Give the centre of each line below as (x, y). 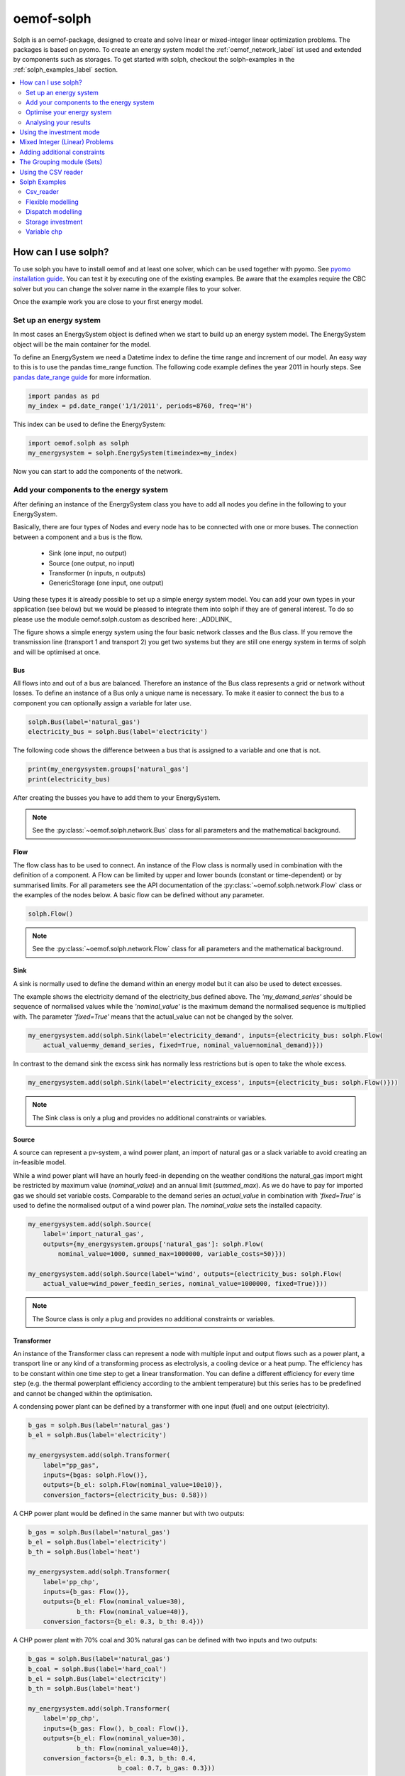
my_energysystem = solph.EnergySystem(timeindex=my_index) (133, 453)
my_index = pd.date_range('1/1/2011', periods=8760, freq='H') (140, 406)
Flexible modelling (52, 202)
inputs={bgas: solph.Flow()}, (95, 1475)
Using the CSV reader (51, 172)
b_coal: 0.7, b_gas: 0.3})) (166, 1768)
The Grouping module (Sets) (61, 162)
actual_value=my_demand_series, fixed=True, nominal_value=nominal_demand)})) (183, 1045)
